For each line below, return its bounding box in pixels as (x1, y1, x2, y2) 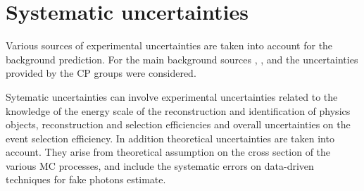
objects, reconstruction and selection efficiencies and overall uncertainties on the (6, 117, 351, 132)
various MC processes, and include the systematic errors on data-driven (6, 158, 314, 173)
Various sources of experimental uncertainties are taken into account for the (6, 38, 333, 53)
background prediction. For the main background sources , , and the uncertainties (6, 51, 358, 66)
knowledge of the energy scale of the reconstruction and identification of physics (6, 103, 351, 118)
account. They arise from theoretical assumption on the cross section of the (6, 144, 331, 159)
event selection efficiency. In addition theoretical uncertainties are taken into (6, 130, 334, 145)
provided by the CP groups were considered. (6, 66, 196, 80)
